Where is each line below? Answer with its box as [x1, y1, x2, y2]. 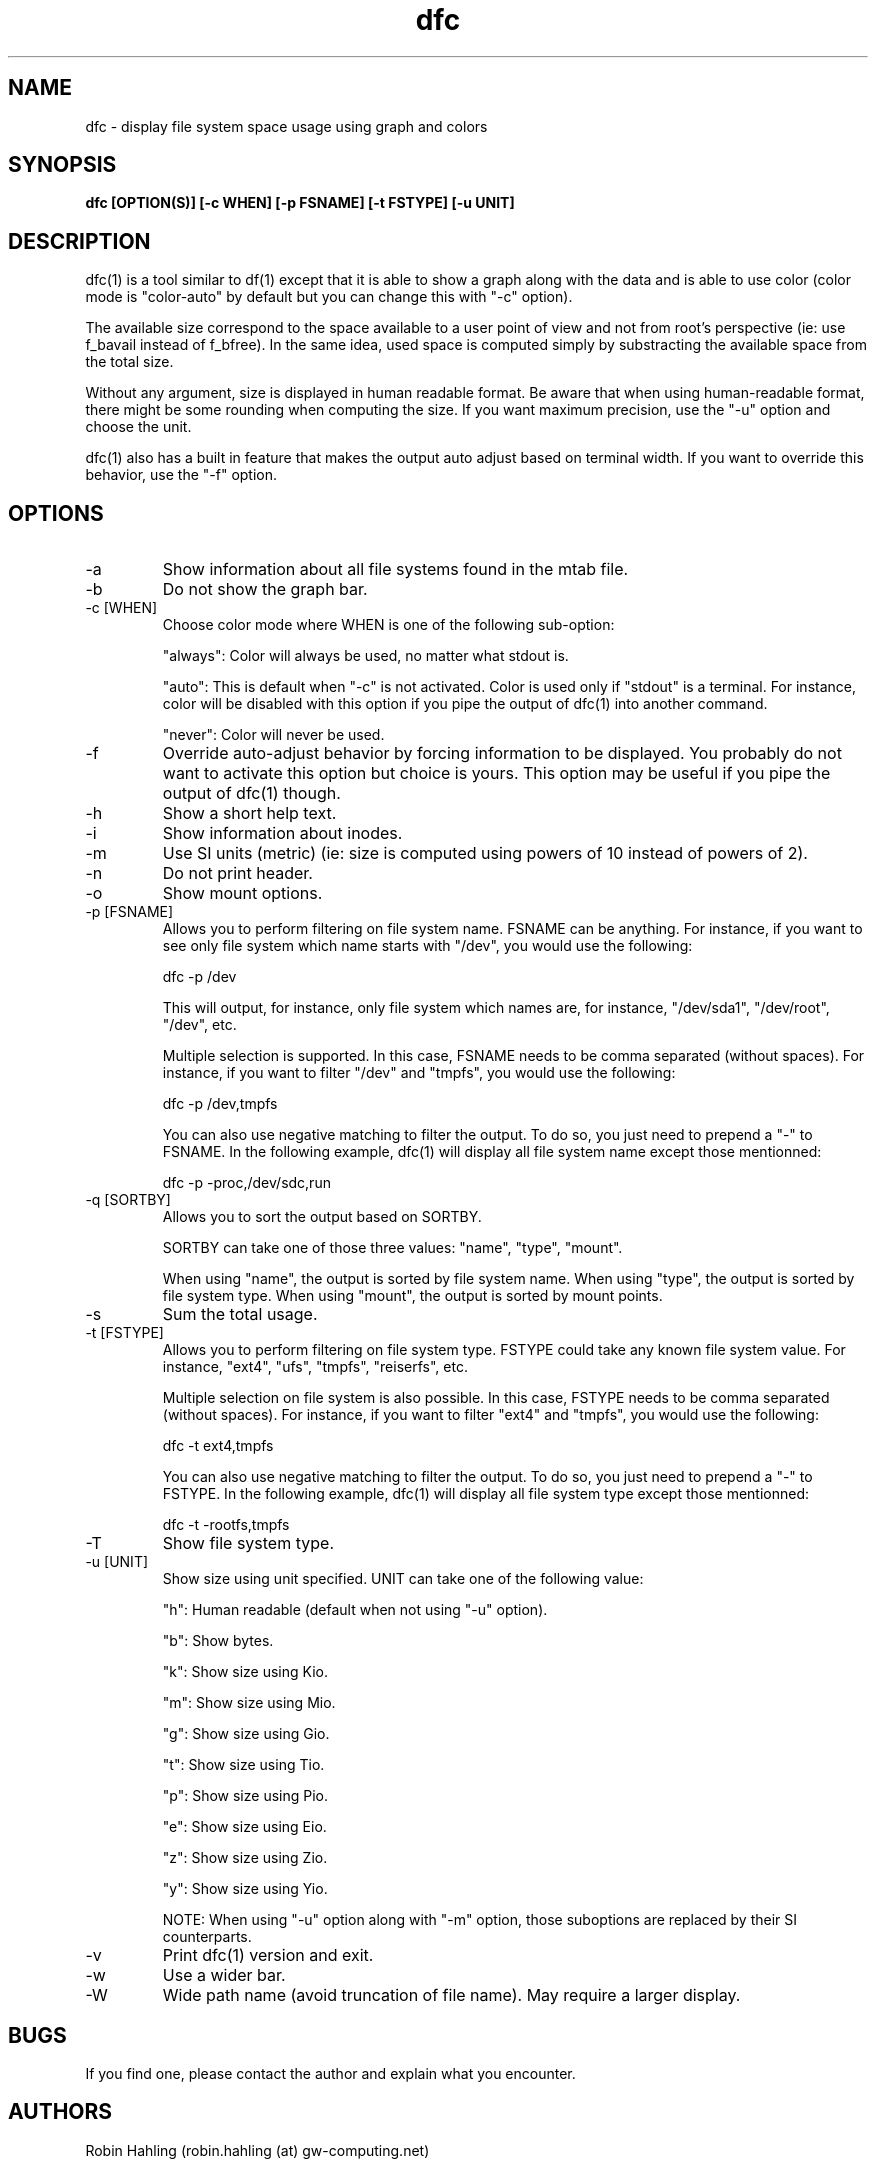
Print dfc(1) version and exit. [162, 1945, 374, 1966]
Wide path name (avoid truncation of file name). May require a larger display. [162, 1985, 741, 2006]
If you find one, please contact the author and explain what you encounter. [85, 2064, 576, 2082]
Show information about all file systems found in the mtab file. [162, 559, 629, 580]
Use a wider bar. [162, 1965, 286, 1986]
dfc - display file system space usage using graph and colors [85, 117, 488, 135]
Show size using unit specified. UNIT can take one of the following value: [162, 1570, 644, 1588]
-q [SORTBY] [85, 1191, 171, 1209]
